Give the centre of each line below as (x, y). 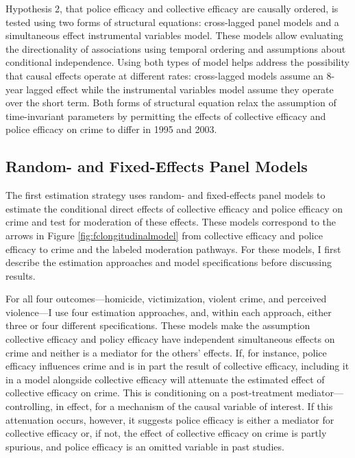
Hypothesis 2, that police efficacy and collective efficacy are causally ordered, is (172, 8)
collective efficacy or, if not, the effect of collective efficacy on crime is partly (166, 433)
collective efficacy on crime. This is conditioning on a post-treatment (149, 393)
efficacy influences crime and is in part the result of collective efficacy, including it (177, 366)
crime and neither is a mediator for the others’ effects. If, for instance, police (166, 352)
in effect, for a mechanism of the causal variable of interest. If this (194, 406)
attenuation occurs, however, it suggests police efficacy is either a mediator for (170, 419)
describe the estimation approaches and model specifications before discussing (169, 262)
